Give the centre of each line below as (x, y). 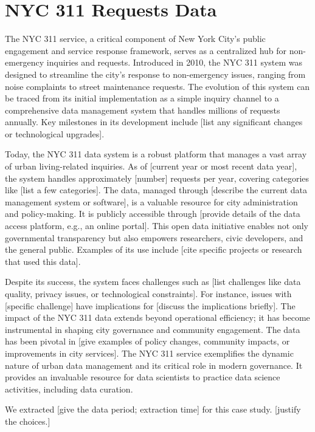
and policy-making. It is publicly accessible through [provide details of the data (153, 214)
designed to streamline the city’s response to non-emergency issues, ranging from (155, 74)
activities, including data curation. (69, 389)
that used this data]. (43, 261)
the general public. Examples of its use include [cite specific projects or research (154, 249)
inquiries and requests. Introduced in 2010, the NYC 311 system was (175, 62)
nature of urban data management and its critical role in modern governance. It (154, 365)
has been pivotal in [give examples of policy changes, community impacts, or (147, 341)
